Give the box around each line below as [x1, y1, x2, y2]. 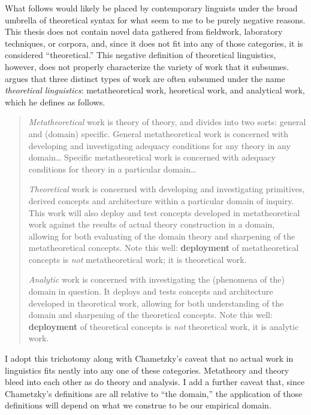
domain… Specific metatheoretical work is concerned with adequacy [28, 151, 276, 163]
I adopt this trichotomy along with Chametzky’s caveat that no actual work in [5, 352, 294, 365]
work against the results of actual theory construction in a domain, [28, 218, 275, 231]
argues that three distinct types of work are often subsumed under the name [5, 72, 285, 84]
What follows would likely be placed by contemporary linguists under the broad [5, 2, 298, 14]
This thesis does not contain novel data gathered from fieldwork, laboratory [5, 25, 283, 38]
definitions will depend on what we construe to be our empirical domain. [5, 399, 271, 411]
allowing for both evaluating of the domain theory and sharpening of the [28, 229, 295, 242]
